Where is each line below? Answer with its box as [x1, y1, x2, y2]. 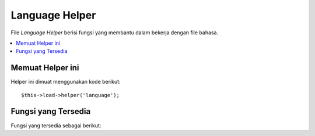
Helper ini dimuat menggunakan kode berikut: [10, 78, 121, 85]
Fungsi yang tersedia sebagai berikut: [10, 122, 101, 129]
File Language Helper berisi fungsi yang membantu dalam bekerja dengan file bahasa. [10, 29, 219, 36]
